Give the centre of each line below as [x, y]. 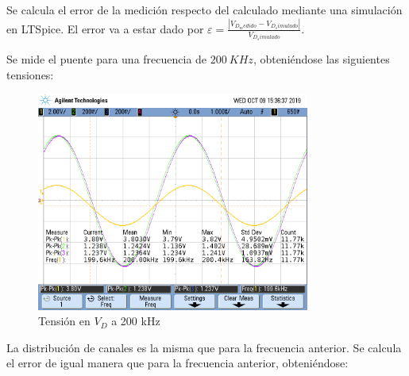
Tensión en [64, 321]
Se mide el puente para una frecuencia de [107, 59]
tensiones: [30, 74]
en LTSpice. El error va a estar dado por [105, 28]
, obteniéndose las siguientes [321, 59]
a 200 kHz [136, 321]
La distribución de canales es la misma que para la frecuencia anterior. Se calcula [204, 347]
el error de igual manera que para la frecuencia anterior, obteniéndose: [177, 363]
